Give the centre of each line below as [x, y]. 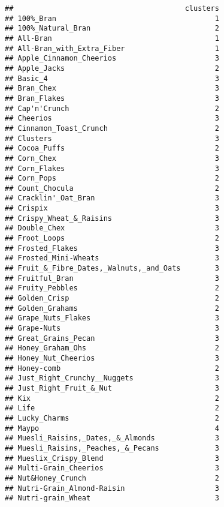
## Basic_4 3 [112, 78]
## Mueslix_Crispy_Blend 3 [112, 458]
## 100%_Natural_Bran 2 [112, 28]
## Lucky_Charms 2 [112, 418]
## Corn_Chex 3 [112, 158]
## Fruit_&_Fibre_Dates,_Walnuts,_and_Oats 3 [112, 268]
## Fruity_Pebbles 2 [112, 288]
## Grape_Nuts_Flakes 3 [112, 318]
